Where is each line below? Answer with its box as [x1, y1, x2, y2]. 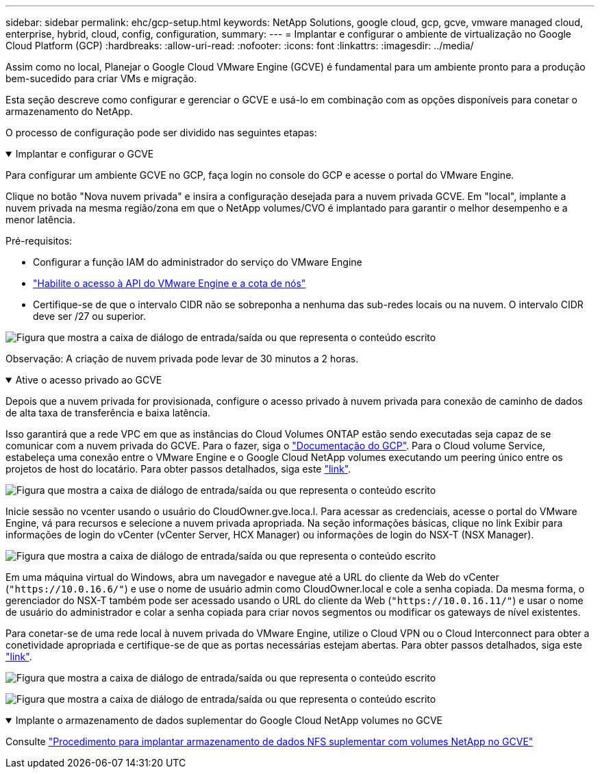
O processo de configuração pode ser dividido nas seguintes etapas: [5, 127, 317, 138]
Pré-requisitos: [5, 235, 73, 247]
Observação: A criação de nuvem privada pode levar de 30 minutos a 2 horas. [5, 353, 359, 364]
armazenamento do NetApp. [5, 105, 133, 117]
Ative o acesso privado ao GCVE [15, 374, 162, 386]
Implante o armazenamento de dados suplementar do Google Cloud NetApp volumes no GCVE [15, 714, 443, 726]
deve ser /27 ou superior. [33, 310, 146, 322]
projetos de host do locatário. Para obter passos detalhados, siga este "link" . [5, 463, 351, 475]
